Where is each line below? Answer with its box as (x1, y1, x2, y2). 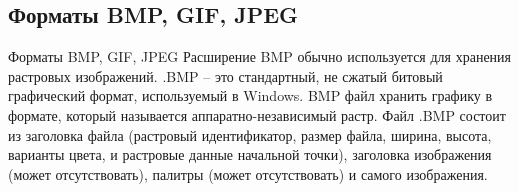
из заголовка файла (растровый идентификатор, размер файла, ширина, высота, (8, 124, 492, 145)
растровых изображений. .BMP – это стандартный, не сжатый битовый (8, 65, 443, 86)
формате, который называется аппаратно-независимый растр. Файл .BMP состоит (8, 104, 506, 125)
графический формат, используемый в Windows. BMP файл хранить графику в (8, 85, 493, 106)
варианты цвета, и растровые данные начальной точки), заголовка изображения (8, 144, 492, 165)
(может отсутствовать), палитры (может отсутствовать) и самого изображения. (8, 163, 488, 184)
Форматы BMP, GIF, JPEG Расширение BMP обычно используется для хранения (8, 46, 512, 67)
